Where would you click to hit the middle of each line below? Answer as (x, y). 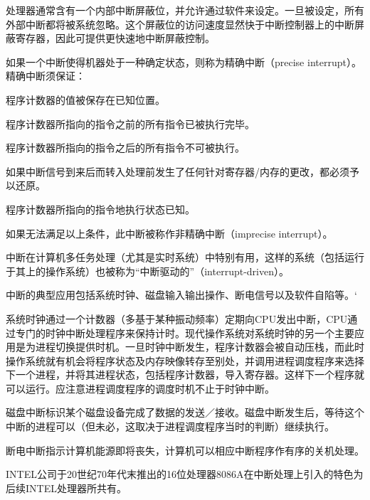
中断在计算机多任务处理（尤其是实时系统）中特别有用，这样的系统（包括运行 (185, 257)
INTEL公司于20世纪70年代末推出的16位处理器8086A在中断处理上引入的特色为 (185, 474)
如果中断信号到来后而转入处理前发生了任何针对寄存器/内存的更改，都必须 (178, 171)
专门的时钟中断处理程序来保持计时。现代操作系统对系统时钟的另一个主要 (185, 333)
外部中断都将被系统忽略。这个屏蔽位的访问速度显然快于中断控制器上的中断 (180, 24)
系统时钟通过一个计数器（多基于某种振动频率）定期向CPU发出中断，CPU (177, 318)
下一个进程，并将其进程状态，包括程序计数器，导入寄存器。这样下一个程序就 (185, 374)
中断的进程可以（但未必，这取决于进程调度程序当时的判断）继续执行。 (170, 426)
